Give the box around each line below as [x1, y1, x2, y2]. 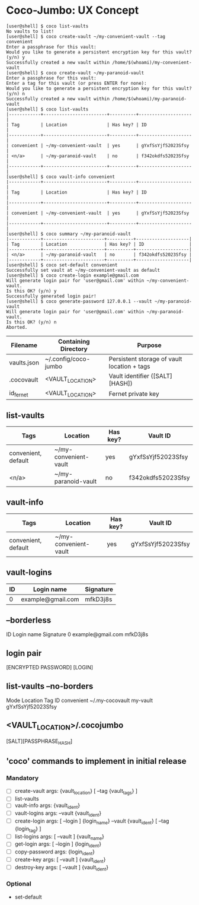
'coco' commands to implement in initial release [6, 756, 187, 766]
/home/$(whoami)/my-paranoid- [112, 96, 187, 101]
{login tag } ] [14, 825, 41, 834]
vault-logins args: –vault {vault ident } [14, 809, 102, 818]
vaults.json [9, 358, 40, 367]
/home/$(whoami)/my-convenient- [112, 59, 192, 65]
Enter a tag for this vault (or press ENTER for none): [6, 80, 147, 86]
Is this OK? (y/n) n [6, 319, 57, 325]
